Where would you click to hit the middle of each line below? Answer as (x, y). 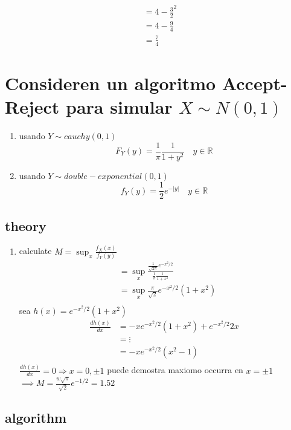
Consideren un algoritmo (110, 83)
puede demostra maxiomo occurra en (175, 370)
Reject (32, 106)
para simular (119, 106)
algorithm (36, 418)
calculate (35, 251)
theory (26, 225)
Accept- (254, 83)
